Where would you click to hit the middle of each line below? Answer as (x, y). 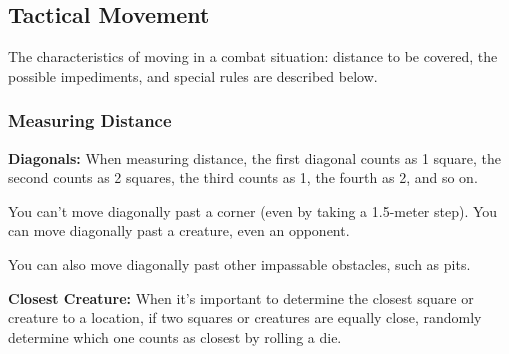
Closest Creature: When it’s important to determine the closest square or (241, 297)
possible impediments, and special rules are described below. (193, 75)
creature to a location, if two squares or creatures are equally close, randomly (245, 317)
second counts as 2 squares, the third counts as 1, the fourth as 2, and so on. (243, 177)
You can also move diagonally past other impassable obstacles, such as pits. (239, 263)
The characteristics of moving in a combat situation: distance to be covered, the (253, 56)
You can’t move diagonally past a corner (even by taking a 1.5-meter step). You (253, 210)
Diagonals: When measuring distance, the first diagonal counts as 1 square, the (254, 157)
